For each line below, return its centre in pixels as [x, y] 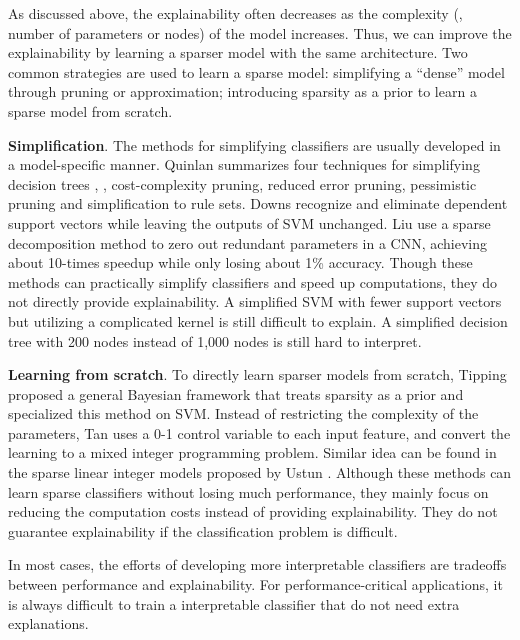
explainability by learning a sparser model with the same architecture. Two [238, 52]
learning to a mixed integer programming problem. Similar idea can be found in [252, 452]
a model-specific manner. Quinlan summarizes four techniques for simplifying [244, 164]
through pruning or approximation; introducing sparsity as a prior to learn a [242, 91]
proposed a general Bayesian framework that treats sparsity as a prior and [236, 393]
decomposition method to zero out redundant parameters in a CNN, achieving [248, 242]
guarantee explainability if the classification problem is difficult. [203, 530]
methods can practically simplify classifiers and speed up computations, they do [253, 281]
